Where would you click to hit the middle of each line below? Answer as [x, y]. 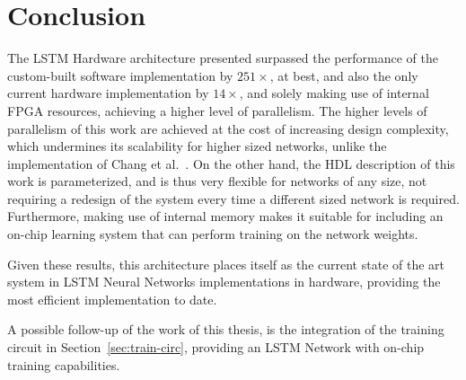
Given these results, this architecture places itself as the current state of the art [226, 264]
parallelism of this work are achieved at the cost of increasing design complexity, [228, 128]
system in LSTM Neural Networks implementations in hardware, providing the [224, 282]
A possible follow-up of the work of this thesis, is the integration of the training [226, 329]
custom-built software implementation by [120, 75]
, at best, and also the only [344, 75]
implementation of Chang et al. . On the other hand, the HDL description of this [231, 163]
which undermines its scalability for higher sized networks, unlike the [197, 146]
